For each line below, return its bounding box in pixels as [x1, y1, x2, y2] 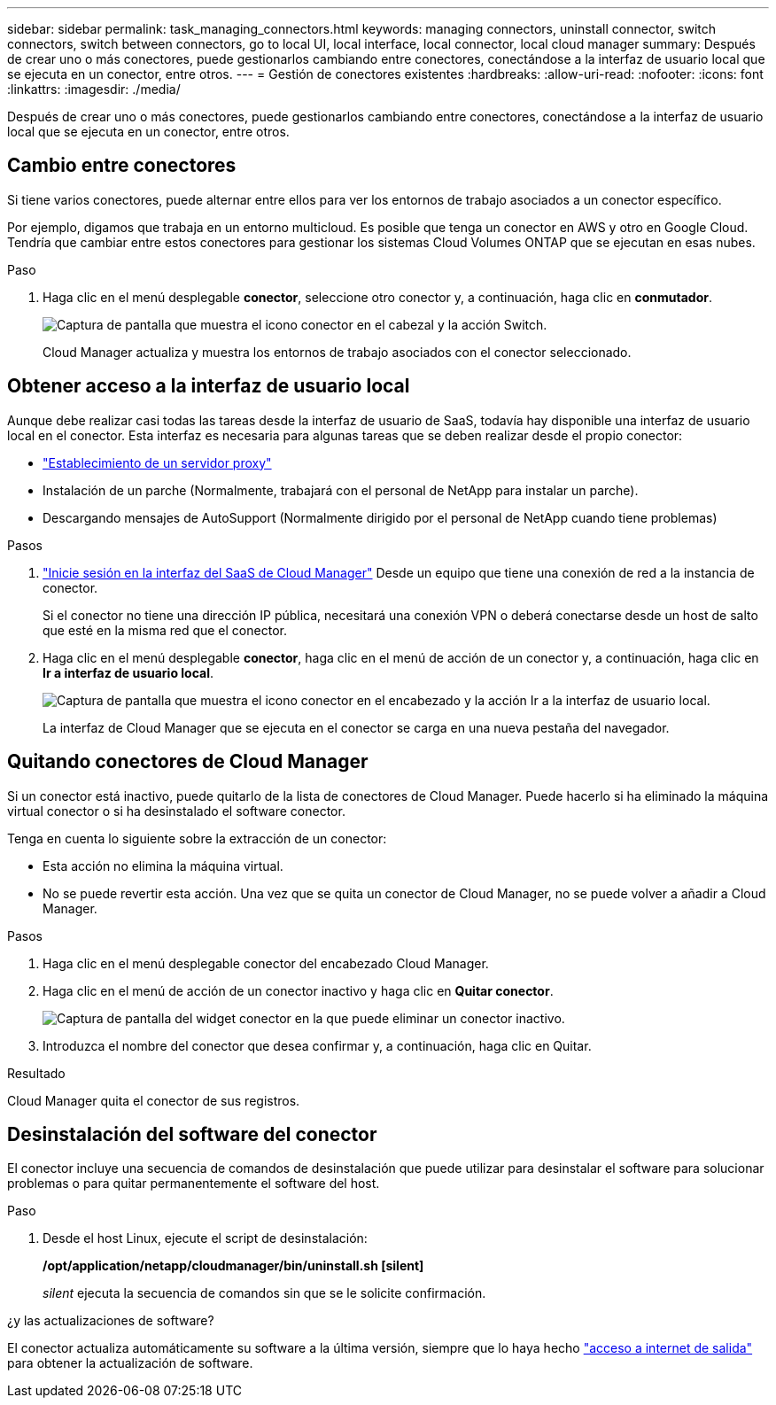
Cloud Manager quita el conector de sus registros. [7, 1092, 300, 1108]
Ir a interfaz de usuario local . [43, 664, 214, 680]
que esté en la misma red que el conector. [43, 622, 287, 638]
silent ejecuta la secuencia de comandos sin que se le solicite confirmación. [43, 1285, 486, 1301]
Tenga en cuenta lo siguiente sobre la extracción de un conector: [7, 830, 387, 846]
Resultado [7, 1065, 66, 1081]
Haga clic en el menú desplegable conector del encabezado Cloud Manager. [43, 955, 489, 971]
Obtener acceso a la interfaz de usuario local [7, 375, 410, 398]
